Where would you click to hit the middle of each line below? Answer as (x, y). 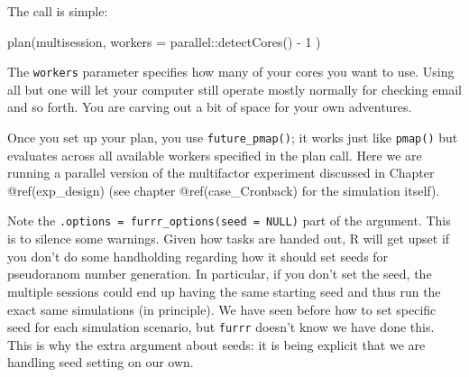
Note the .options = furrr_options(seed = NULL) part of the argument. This (229, 221)
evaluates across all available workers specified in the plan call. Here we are (215, 155)
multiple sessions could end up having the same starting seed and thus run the (224, 291)
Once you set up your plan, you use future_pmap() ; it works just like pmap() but (233, 138)
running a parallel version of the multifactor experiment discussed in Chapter (221, 173)
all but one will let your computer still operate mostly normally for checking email (234, 89)
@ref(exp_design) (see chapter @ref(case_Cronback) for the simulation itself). (224, 190)
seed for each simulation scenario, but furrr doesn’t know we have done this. (221, 327)
